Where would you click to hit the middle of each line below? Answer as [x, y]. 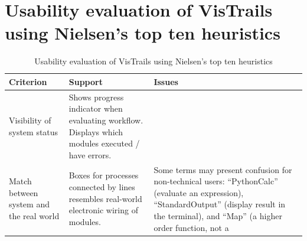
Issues [166, 81]
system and [29, 204]
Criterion [28, 81]
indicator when [96, 108]
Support [86, 81]
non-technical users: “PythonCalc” [216, 181]
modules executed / [104, 143]
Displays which [96, 131]
